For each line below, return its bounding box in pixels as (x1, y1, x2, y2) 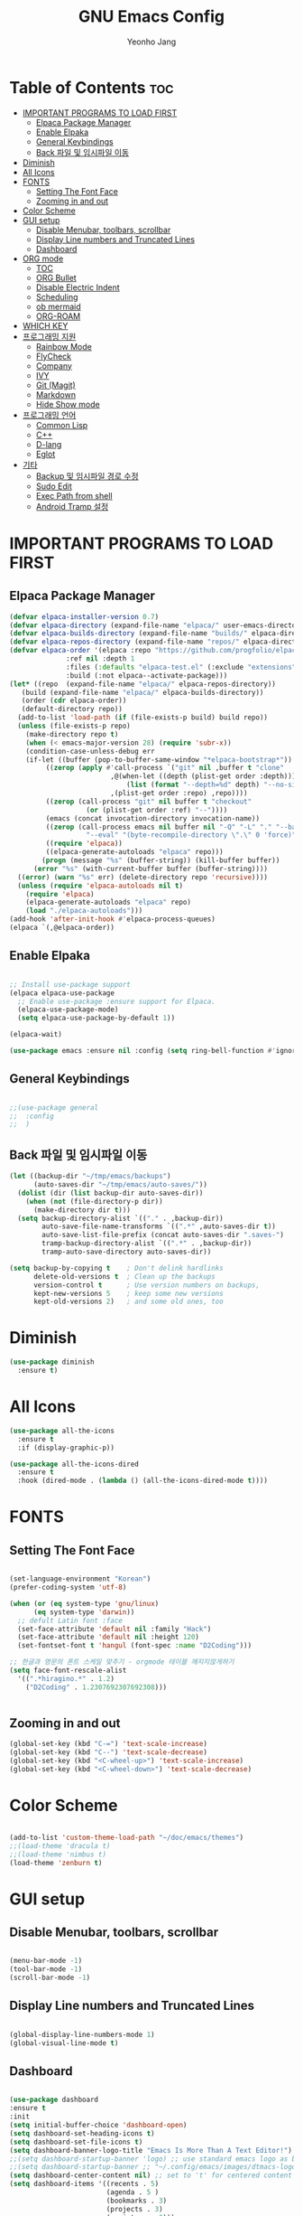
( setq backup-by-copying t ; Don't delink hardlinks (9, 1263, 224, 1272)
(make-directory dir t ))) (32, 1205, 131, 1215)
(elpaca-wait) (9, 1030, 63, 1039)
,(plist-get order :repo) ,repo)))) (109, 789, 248, 798)
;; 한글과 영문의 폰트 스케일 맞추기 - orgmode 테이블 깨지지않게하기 (9, 1657, 234, 1667)
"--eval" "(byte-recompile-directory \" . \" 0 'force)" (86, 831, 297, 840)
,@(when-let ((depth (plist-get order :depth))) (109, 772, 297, 781)
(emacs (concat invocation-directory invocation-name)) (45, 813, 260, 823)
